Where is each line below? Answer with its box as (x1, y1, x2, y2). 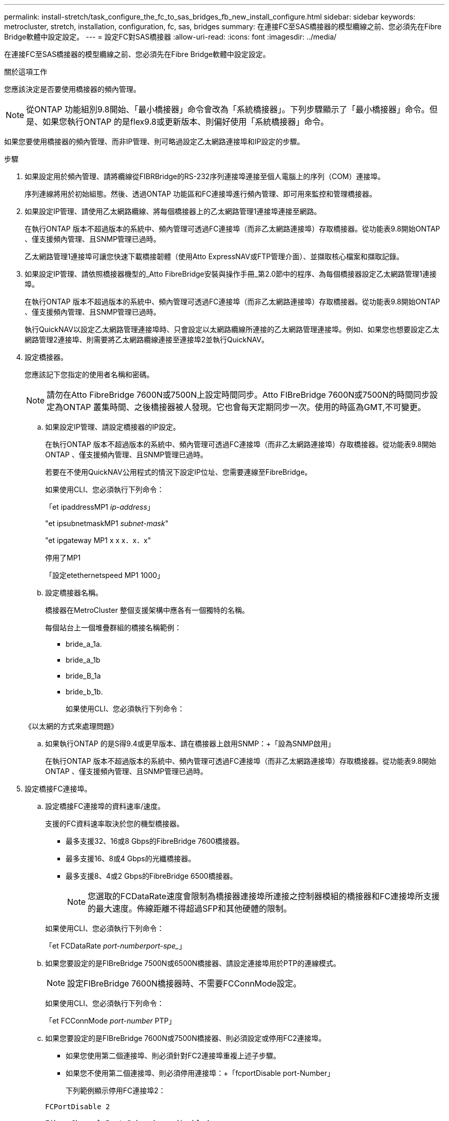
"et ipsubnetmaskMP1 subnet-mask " (45, 519, 169, 528)
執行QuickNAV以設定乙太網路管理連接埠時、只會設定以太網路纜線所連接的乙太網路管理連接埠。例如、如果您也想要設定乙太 (25, 325, 439, 334)
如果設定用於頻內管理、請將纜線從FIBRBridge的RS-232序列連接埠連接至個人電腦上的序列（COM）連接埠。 (25, 172, 385, 181)
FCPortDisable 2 (45, 1103, 110, 1111)
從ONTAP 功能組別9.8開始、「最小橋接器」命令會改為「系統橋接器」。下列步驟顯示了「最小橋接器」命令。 (26, 104, 430, 114)
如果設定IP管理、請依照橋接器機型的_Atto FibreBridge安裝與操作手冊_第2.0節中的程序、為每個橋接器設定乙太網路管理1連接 (25, 269, 437, 278)
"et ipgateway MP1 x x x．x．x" (45, 536, 151, 545)
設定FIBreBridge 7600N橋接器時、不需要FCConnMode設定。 (67, 978, 301, 989)
